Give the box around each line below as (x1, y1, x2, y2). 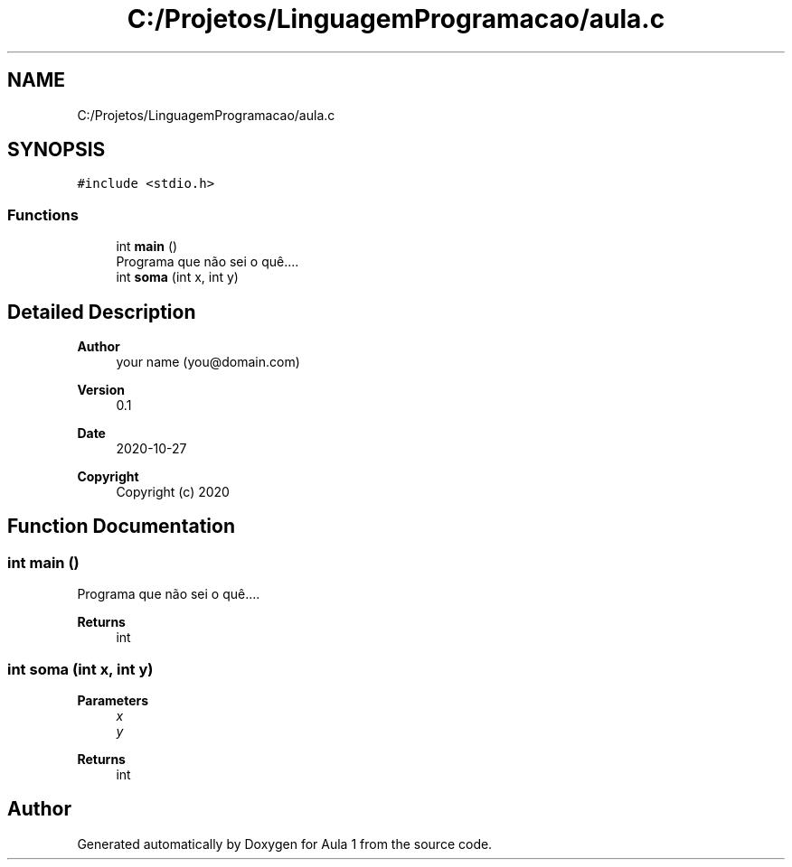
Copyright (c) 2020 (116, 484, 230, 500)
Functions (7, 205, 79, 224)
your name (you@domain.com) (116, 354, 300, 370)
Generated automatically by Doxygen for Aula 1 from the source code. (77, 835, 493, 852)
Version (77, 382, 125, 398)
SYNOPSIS (7, 138, 106, 162)
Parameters (77, 693, 149, 708)
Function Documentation (7, 515, 235, 538)
